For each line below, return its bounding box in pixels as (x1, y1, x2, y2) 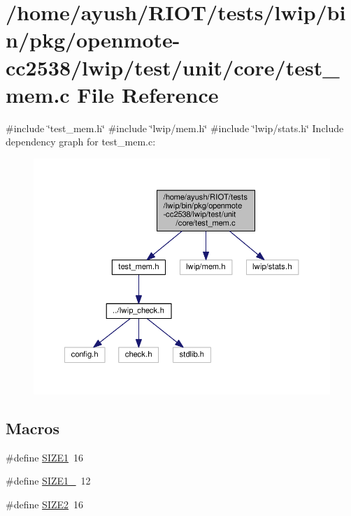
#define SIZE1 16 (6, 450, 84, 464)
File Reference (77, 80, 219, 108)
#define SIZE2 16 (6, 496, 84, 511)
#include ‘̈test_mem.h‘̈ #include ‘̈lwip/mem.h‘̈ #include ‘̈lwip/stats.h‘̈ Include (6, 120, 344, 135)
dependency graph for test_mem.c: (6, 134, 156, 149)
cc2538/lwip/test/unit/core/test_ (6, 52, 340, 81)
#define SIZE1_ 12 (6, 473, 91, 488)
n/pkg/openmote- (6, 25, 180, 54)
